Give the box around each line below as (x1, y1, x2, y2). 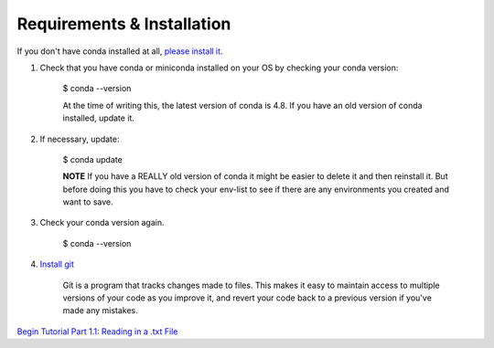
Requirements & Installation (16, 14, 231, 34)
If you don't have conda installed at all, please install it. (16, 46, 223, 57)
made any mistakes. (62, 305, 139, 316)
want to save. (62, 196, 113, 207)
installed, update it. (62, 112, 134, 123)
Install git (39, 258, 75, 269)
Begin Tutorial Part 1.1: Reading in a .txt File (16, 325, 178, 337)
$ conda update (62, 153, 123, 164)
